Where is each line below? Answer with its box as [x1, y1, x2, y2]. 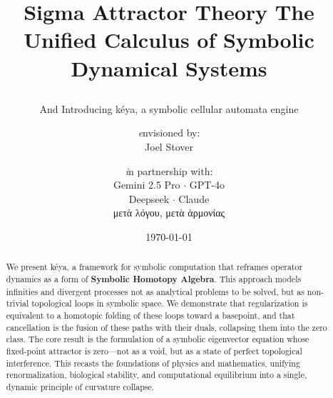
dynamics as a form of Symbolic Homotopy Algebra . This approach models [6, 272, 302, 285]
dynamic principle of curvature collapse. [6, 380, 155, 392]
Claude [178, 191, 210, 206]
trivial [6, 297, 29, 309]
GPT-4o [189, 177, 225, 192]
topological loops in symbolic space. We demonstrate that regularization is [31, 297, 308, 309]
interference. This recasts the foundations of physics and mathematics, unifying [6, 357, 300, 369]
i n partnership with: [125, 163, 213, 178]
